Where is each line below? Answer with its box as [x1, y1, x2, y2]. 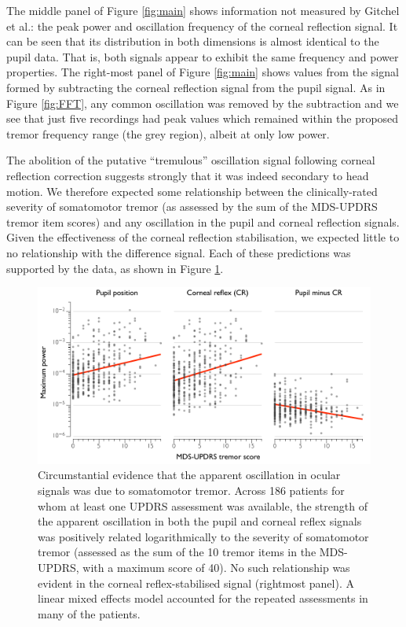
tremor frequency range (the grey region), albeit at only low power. [6, 125, 330, 142]
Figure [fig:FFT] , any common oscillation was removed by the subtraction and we [6, 94, 399, 111]
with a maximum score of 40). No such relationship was [82, 559, 350, 575]
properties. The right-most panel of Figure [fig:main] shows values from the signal [6, 64, 399, 80]
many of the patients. [38, 605, 141, 621]
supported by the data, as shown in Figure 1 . [6, 260, 224, 276]
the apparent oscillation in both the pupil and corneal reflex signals [38, 513, 362, 529]
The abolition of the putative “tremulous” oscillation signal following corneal [6, 152, 375, 168]
